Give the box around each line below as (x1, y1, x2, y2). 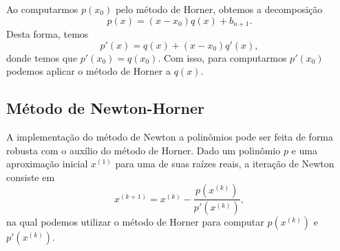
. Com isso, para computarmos (158, 50, 287, 64)
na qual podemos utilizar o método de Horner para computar (6, 215, 264, 229)
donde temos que (6, 50, 78, 64)
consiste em (6, 169, 55, 184)
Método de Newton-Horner (6, 97, 204, 119)
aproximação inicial (6, 156, 88, 171)
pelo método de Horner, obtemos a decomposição (115, 2, 323, 16)
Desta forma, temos (6, 27, 89, 41)
